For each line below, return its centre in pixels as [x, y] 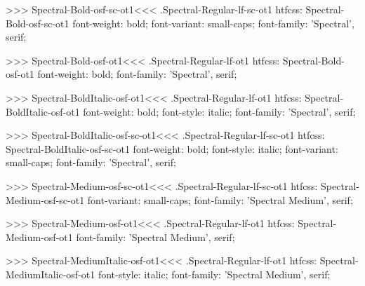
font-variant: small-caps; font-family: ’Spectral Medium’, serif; [220, 199]
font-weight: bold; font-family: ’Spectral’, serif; [137, 74]
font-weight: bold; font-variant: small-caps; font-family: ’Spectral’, [213, 23]
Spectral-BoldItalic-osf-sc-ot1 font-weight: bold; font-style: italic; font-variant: [172, 148]
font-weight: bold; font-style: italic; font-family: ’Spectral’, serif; [219, 111]
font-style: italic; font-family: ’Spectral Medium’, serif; [214, 274]
